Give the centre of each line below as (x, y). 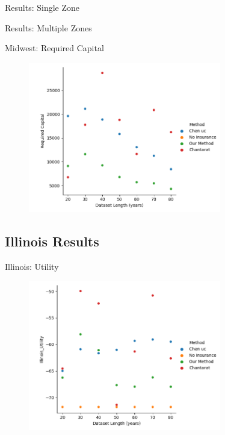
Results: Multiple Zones (48, 27)
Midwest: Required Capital (54, 48)
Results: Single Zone (42, 7)
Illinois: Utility (32, 266)
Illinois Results (52, 241)
